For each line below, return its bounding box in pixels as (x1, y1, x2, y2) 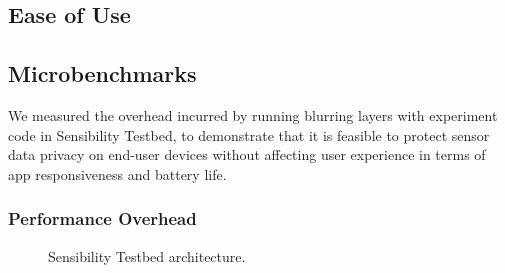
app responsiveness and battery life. (8, 163, 227, 184)
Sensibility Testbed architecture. (48, 245, 246, 266)
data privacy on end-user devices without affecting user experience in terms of (8, 144, 486, 165)
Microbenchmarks (8, 58, 197, 89)
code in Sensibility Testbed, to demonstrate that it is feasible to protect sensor (8, 124, 490, 145)
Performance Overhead (8, 206, 197, 231)
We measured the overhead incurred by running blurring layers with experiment (8, 104, 498, 125)
